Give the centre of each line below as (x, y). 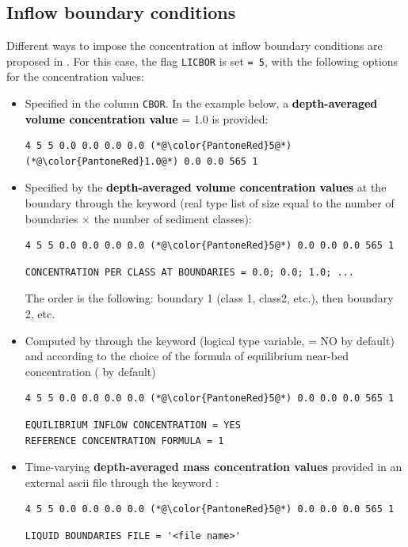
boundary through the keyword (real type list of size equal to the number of (210, 203)
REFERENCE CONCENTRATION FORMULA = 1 (124, 441)
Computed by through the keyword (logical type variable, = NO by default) (210, 340)
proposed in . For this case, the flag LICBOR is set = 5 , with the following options (202, 61)
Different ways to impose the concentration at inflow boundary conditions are (194, 46)
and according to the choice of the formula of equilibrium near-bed (187, 356)
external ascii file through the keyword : (122, 482)
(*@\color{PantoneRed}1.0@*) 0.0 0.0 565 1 (141, 161)
